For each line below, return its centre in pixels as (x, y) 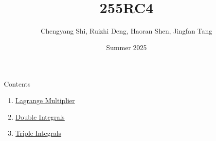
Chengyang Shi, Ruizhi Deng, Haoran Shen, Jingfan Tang (126, 31)
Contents (17, 84)
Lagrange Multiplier (45, 100)
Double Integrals (40, 116)
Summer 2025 (126, 47)
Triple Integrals (38, 133)
